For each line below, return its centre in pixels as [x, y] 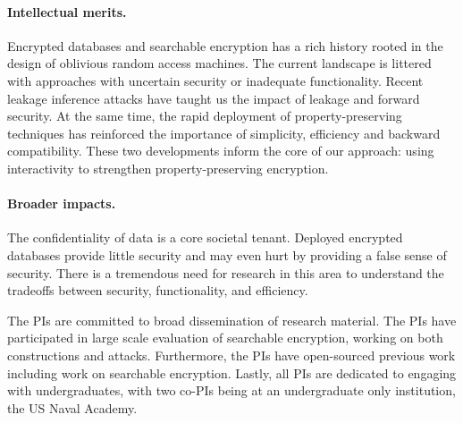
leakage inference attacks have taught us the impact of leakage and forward [214, 98]
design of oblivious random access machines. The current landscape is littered [219, 63]
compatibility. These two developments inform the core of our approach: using [221, 151]
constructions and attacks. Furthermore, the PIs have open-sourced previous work [231, 355]
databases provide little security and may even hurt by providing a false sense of [227, 254]
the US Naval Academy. [72, 407]
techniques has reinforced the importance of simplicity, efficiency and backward [224, 133]
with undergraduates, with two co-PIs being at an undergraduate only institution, [231, 390]
